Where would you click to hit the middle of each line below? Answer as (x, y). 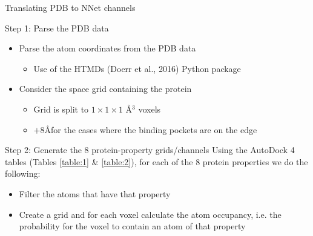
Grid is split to (61, 109)
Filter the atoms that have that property (95, 193)
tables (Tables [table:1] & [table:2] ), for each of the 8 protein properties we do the (156, 161)
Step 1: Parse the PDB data (57, 28)
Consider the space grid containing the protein (105, 89)
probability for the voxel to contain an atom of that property (132, 226)
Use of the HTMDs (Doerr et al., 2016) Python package (137, 68)
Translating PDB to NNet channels (70, 7)
